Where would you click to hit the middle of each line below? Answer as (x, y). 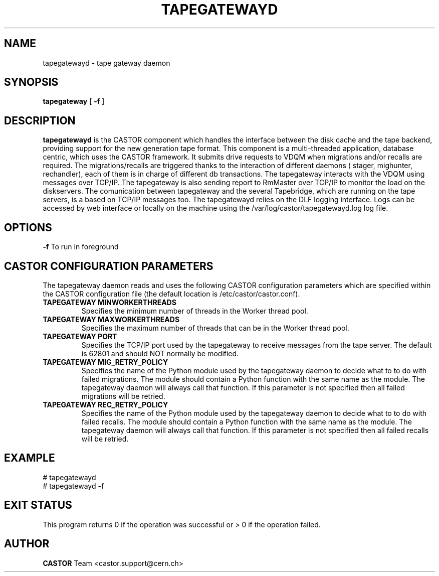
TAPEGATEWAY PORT (80, 336)
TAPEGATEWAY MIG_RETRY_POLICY (105, 362)
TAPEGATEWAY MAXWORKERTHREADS (111, 319)
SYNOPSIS (31, 82)
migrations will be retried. (123, 396)
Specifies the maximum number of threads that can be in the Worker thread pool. (215, 328)
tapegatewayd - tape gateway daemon (106, 63)
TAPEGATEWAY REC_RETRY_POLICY (105, 404)
